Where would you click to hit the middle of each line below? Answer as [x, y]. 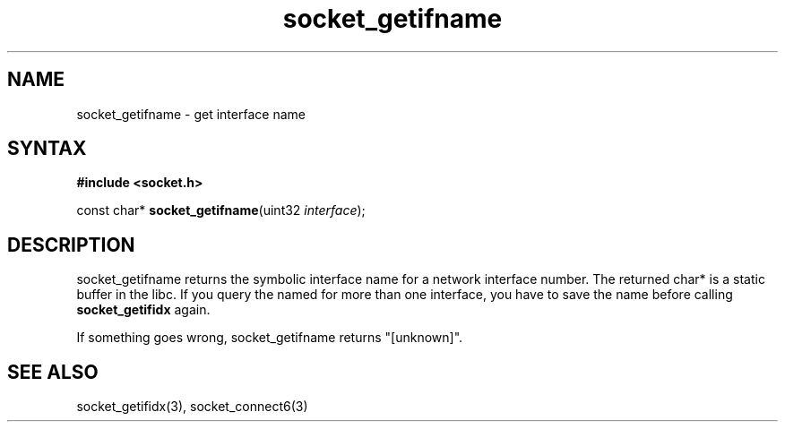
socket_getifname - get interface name [191, 114]
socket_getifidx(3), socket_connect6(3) [192, 407]
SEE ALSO [53, 372]
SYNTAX [47, 149]
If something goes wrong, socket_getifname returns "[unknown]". [270, 338]
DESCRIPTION [71, 245]
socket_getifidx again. [143, 310]
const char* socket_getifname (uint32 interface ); [221, 210]
